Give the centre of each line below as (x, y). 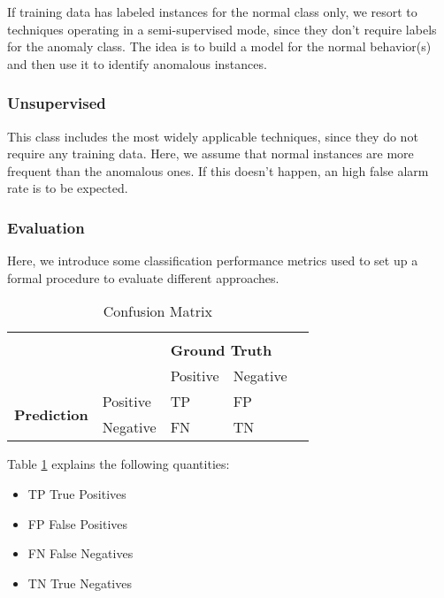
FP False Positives (78, 523)
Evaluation (46, 227)
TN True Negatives (80, 583)
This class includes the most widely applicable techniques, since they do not (213, 136)
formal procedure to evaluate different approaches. (143, 277)
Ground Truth (221, 350)
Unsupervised (57, 103)
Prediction (51, 414)
